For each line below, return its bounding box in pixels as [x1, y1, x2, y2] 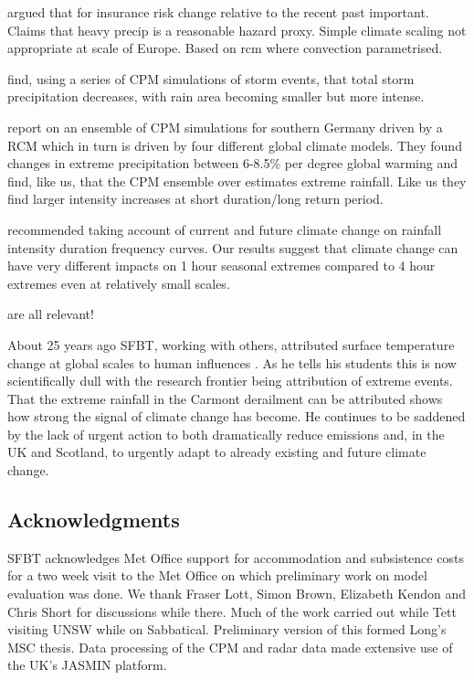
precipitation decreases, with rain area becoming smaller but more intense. [7, 87, 425, 106]
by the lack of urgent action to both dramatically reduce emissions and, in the [7, 424, 445, 443]
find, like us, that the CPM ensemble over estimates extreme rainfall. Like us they [7, 171, 467, 190]
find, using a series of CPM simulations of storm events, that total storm [7, 69, 415, 88]
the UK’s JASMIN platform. [7, 655, 167, 675]
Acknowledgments [7, 505, 180, 534]
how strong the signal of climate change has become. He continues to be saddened [7, 407, 466, 426]
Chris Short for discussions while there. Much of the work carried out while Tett [7, 601, 457, 621]
